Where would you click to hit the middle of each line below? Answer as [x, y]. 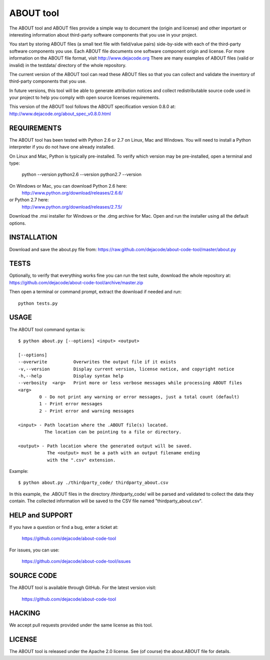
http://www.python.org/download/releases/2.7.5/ [72, 207]
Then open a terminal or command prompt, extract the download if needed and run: [95, 292]
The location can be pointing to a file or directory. [113, 432]
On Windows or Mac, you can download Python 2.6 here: [68, 186]
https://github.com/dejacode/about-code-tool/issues [76, 561]
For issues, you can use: [34, 550]
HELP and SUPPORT [41, 515]
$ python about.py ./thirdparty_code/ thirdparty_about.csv [93, 483]
